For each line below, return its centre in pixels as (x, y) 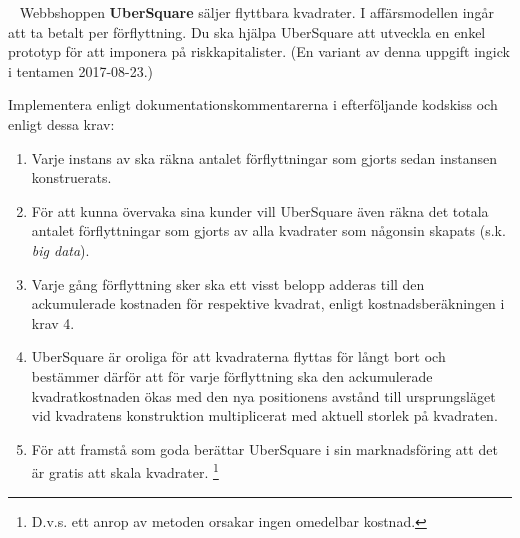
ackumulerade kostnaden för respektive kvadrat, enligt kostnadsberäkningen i (268, 303)
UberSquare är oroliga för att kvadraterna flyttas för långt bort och (238, 356)
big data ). (60, 249)
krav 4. (53, 322)
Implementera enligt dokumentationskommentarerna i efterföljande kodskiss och (253, 104)
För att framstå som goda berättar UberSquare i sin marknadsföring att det (264, 448)
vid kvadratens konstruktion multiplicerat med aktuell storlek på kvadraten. (264, 415)
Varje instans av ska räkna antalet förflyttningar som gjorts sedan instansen (264, 157)
